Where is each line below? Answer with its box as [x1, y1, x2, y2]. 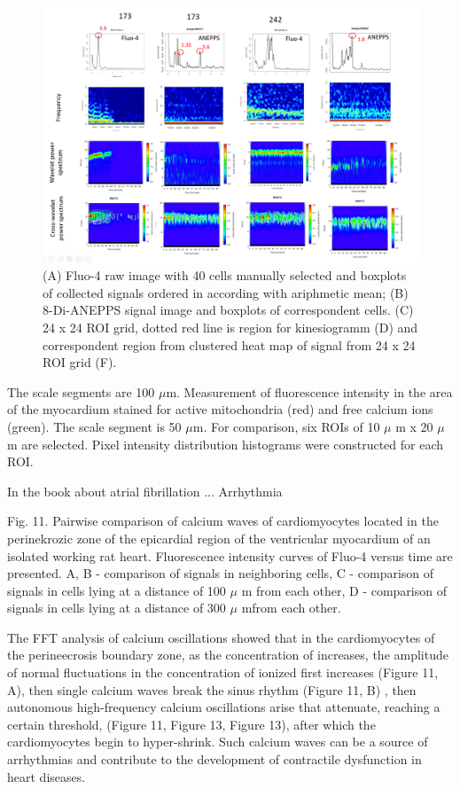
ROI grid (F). [43, 353, 117, 371]
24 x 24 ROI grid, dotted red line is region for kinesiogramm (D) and [43, 317, 418, 336]
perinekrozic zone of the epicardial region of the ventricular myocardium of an [7, 528, 431, 547]
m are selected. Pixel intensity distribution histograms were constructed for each [7, 434, 444, 453]
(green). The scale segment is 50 [7, 417, 182, 435]
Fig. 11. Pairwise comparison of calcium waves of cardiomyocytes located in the [7, 512, 439, 530]
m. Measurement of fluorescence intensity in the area [166, 382, 453, 401]
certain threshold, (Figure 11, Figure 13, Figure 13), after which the [7, 715, 376, 733]
